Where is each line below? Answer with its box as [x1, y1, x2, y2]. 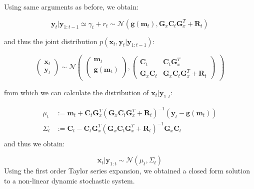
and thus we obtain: [4, 138, 65, 148]
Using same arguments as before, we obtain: [4, 2, 139, 12]
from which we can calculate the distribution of [4, 87, 149, 97]
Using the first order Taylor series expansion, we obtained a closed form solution [4, 165, 250, 176]
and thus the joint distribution [4, 36, 97, 46]
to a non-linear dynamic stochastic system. [4, 175, 135, 185]
